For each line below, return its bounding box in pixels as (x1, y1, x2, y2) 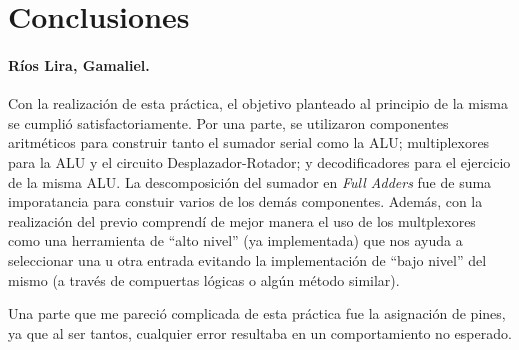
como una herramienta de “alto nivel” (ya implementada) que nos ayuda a (8, 230, 463, 251)
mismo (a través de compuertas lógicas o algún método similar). (8, 269, 400, 290)
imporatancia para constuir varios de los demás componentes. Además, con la (8, 191, 483, 212)
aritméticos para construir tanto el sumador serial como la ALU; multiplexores (8, 132, 490, 153)
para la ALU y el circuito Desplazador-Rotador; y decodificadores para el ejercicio (8, 151, 511, 172)
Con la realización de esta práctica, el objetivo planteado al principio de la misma (8, 93, 508, 114)
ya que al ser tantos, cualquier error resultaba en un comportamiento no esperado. (8, 322, 512, 343)
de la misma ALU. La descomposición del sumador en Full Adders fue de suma (8, 171, 492, 192)
